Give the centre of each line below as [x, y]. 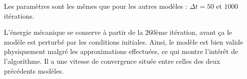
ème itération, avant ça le [194, 32]
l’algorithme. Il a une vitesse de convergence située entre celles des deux [112, 61]
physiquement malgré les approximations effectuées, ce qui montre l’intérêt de [121, 51]
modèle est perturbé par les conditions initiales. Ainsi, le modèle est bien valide [123, 41]
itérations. [19, 15]
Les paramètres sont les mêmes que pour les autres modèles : [96, 6]
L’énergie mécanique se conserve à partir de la [74, 32]
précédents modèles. [34, 70]
